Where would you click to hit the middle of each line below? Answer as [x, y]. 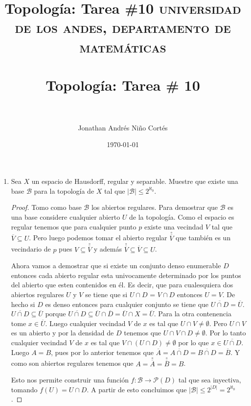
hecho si [23, 304]
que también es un [203, 238]
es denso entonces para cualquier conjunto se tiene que [127, 304]
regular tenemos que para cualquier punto [74, 226]
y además [108, 249]
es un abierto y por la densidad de [62, 333]
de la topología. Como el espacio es [182, 217]
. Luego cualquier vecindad [85, 323]
